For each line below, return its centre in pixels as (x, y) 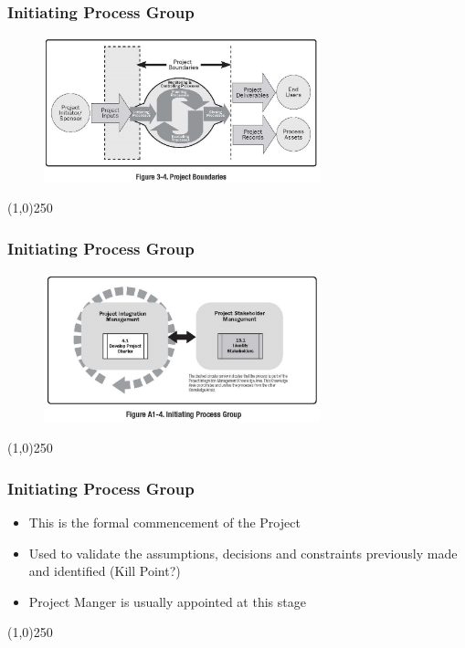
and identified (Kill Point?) (105, 571)
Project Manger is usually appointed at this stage (167, 601)
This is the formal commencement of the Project (164, 522)
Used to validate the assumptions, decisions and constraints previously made (243, 553)
